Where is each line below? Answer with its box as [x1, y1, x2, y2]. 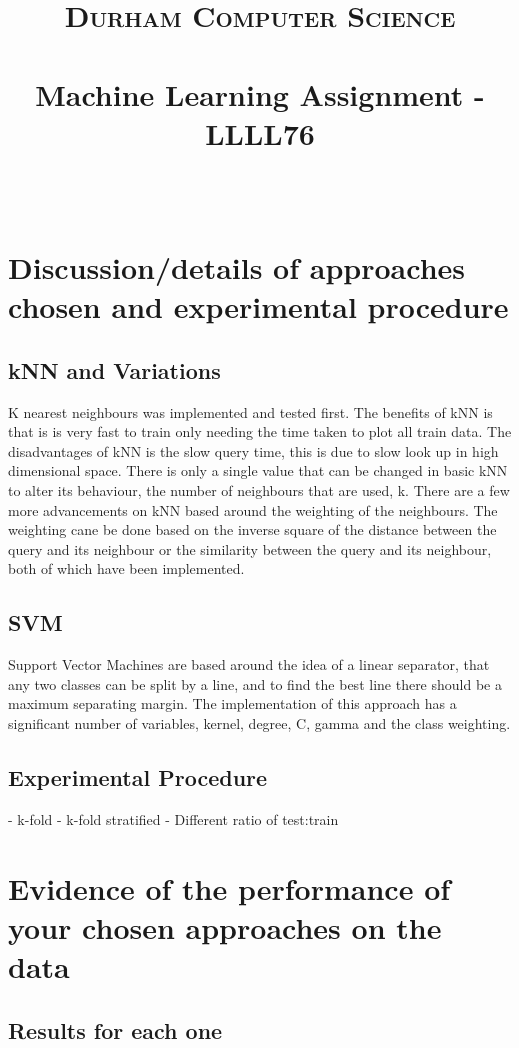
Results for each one [8, 1014, 223, 1045]
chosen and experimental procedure [8, 286, 509, 327]
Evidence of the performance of [8, 867, 451, 908]
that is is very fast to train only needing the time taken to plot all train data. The [8, 421, 512, 442]
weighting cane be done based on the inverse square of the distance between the [8, 519, 497, 540]
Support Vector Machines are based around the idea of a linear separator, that [8, 654, 490, 675]
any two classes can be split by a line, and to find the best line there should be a [8, 673, 502, 694]
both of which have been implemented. [8, 558, 245, 579]
